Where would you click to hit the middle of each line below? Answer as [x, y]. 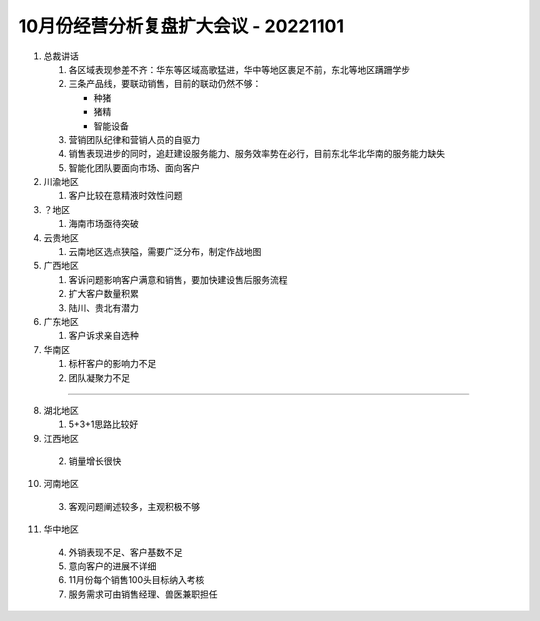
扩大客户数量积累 [103, 294]
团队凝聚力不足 [99, 377]
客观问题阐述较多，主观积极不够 [134, 506]
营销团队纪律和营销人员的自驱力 [134, 139]
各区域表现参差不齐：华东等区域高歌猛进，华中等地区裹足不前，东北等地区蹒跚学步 [239, 69]
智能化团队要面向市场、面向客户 [134, 167]
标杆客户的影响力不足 [112, 364]
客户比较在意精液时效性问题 [125, 196]
